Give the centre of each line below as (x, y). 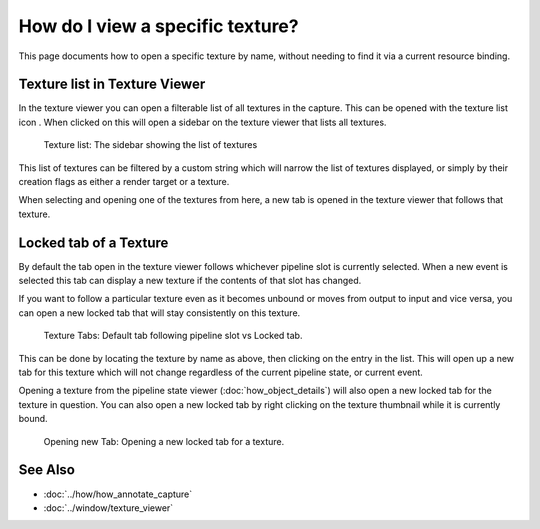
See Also (46, 470)
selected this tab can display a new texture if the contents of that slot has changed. (190, 281)
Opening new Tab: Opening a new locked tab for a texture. (164, 441)
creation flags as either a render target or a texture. (124, 182)
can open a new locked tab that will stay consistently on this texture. (159, 312)
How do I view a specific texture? (158, 26)
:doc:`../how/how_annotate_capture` (118, 494)
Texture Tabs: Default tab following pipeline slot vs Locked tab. (173, 336)
